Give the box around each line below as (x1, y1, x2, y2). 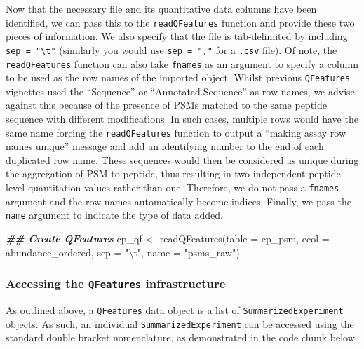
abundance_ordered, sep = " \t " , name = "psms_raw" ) (6, 245, 240, 259)
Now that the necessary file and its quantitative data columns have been (6, 1, 317, 15)
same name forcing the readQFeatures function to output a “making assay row (6, 125, 346, 139)
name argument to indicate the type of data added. (6, 207, 223, 222)
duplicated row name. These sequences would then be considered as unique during (6, 152, 359, 167)
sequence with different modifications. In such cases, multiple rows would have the (6, 111, 358, 125)
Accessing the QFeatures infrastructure (6, 275, 226, 292)
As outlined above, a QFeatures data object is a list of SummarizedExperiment (6, 302, 344, 317)
